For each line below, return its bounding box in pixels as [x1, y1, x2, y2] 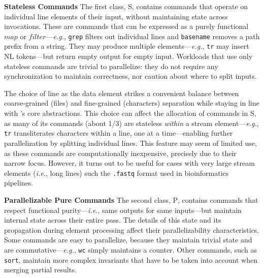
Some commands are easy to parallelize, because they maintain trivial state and [4, 234, 252, 245]
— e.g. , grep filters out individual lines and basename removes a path [46, 30, 260, 41]
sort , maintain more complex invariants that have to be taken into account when [4, 254, 257, 265]
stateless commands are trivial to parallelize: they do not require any [4, 60, 218, 71]
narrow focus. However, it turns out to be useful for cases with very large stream [4, 158, 255, 168]
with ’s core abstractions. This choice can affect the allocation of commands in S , [4, 108, 256, 118]
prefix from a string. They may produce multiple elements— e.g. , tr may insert [4, 41, 249, 51]
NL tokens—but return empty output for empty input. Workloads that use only [4, 51, 253, 61]
